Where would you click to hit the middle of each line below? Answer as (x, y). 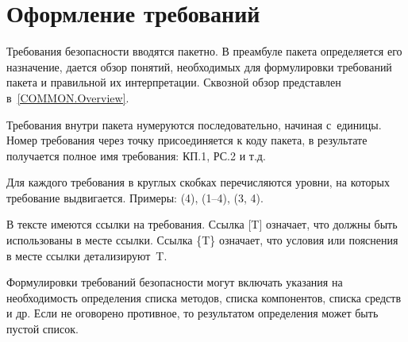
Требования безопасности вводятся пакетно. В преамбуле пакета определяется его (204, 51)
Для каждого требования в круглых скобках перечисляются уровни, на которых (198, 182)
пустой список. (42, 329)
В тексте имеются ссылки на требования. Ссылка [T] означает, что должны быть (202, 224)
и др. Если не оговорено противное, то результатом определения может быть (192, 313)
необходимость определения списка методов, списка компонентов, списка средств (204, 297)
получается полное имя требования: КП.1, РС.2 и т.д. (136, 155)
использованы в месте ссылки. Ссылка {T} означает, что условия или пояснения (202, 240)
